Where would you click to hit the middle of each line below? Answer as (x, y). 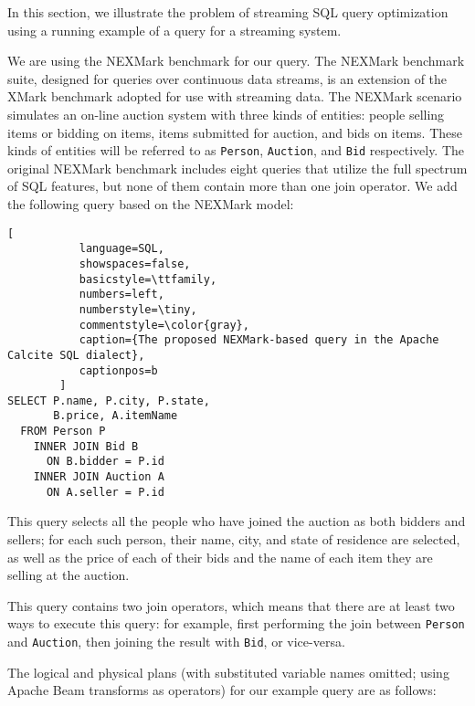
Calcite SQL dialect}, (76, 355)
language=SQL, (121, 249)
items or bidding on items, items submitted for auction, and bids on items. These (235, 132)
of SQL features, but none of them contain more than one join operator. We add (232, 186)
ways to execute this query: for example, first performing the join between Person (236, 623)
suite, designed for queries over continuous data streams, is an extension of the (227, 78)
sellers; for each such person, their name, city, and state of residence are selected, (234, 539)
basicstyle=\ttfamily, (148, 279)
